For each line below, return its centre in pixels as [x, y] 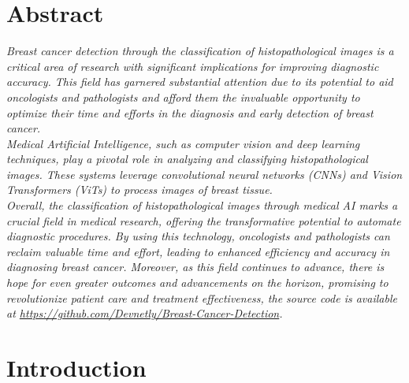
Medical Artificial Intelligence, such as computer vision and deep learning [183, 143]
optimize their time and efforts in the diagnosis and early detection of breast [190, 112]
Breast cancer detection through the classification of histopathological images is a [200, 51]
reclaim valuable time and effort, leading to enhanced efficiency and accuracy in [198, 251]
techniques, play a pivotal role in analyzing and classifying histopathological [187, 159]
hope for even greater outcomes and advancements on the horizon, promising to [197, 283]
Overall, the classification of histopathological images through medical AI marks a [202, 205]
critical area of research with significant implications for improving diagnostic [193, 66]
